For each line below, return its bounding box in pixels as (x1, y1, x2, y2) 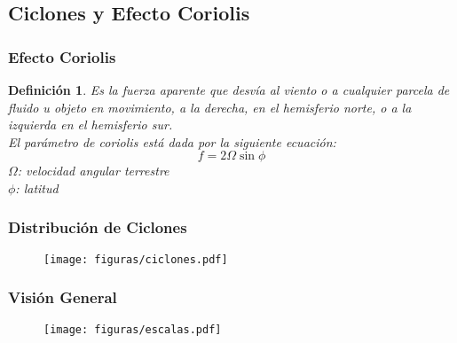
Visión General (8, 286, 117, 308)
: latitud (15, 178, 59, 197)
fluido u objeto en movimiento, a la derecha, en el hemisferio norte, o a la (8, 97, 412, 116)
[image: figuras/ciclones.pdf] (43, 253, 228, 266)
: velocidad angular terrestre (17, 161, 169, 180)
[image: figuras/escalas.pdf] (43, 323, 222, 336)
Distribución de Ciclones (8, 216, 187, 238)
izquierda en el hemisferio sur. (8, 115, 173, 134)
